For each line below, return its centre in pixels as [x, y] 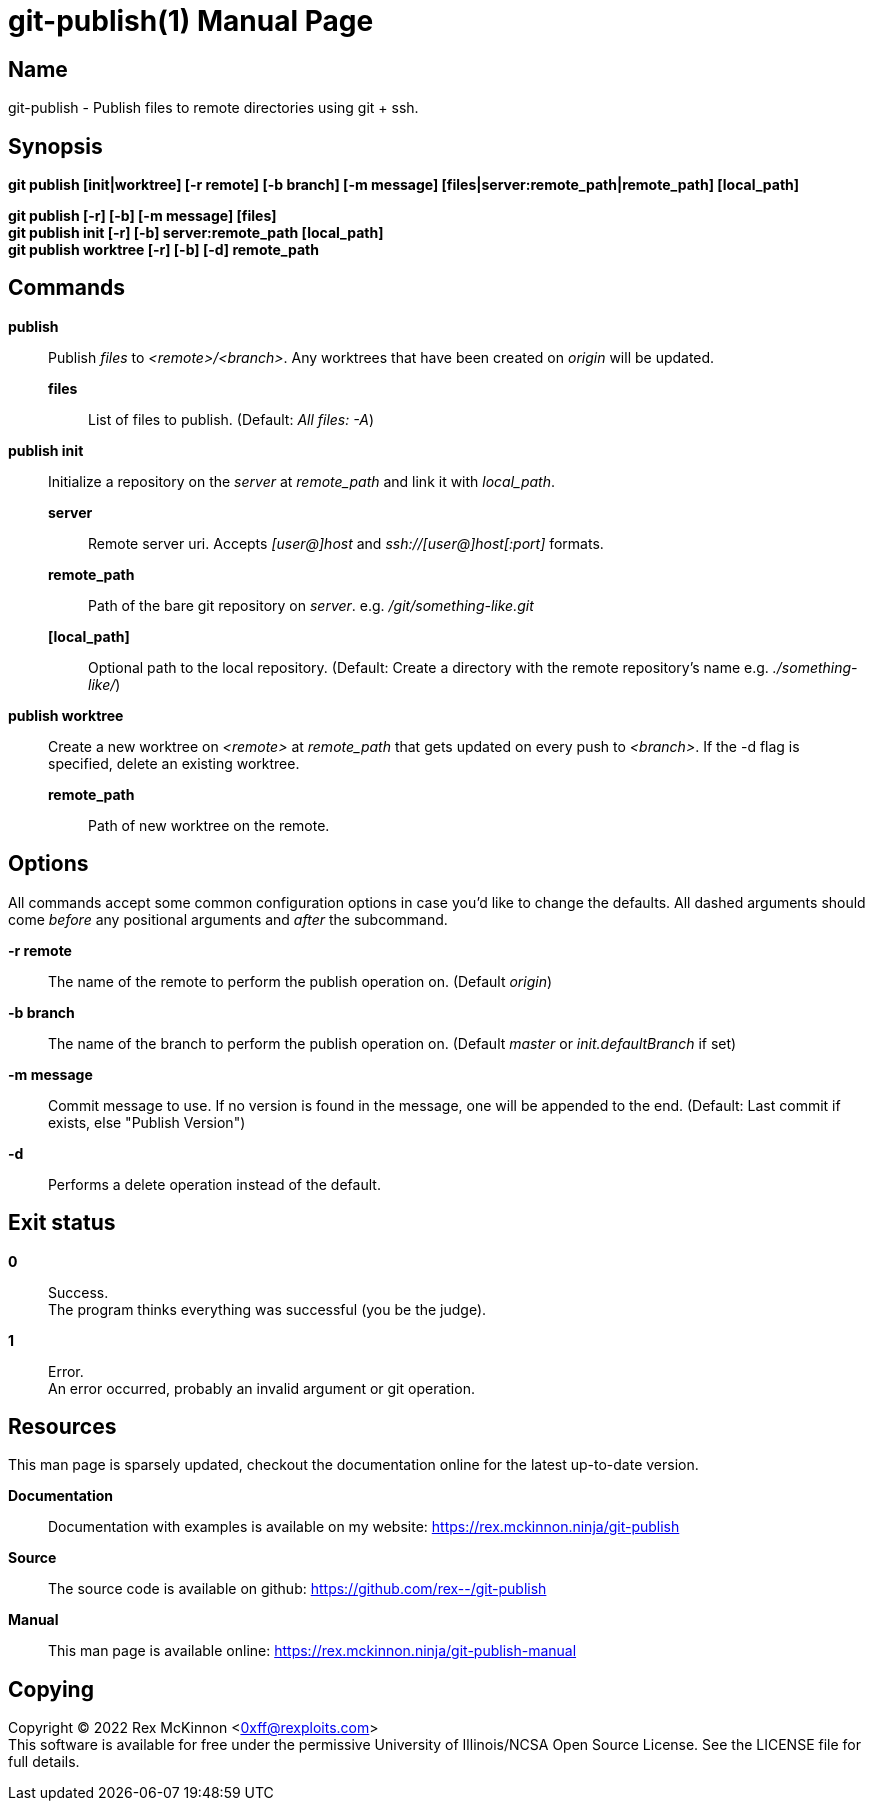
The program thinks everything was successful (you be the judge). [267, 1309]
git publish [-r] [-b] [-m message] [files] [142, 216]
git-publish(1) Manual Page [191, 21]
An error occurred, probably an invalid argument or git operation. [261, 1388]
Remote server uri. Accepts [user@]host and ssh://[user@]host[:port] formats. [346, 543]
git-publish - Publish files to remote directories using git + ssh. [213, 108]
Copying [51, 1689]
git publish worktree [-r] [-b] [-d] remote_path [163, 250]
